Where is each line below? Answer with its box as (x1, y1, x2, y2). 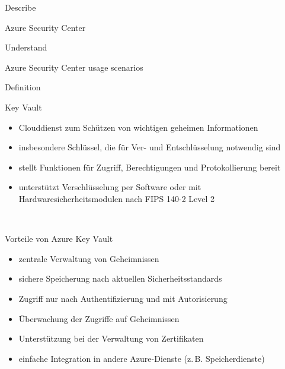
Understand (5, 41, 47, 53)
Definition (5, 81, 41, 93)
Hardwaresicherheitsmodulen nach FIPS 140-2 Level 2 (18, 192, 215, 204)
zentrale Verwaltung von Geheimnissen (18, 252, 159, 264)
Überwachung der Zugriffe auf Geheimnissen (18, 312, 180, 324)
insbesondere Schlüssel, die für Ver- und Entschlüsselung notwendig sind (18, 141, 281, 153)
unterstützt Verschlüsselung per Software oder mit (18, 181, 201, 193)
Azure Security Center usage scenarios (5, 61, 143, 73)
